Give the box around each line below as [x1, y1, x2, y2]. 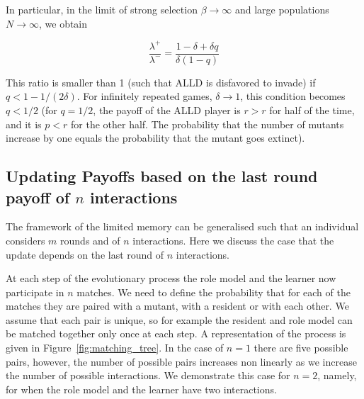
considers [6, 232, 45, 247]
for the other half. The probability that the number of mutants [71, 116, 344, 131]
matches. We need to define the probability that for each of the [76, 284, 351, 299]
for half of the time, [269, 102, 355, 117]
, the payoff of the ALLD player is [93, 102, 241, 117]
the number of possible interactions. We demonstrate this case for [6, 368, 290, 383]
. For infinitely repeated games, [76, 89, 212, 103]
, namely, [317, 368, 357, 383]
